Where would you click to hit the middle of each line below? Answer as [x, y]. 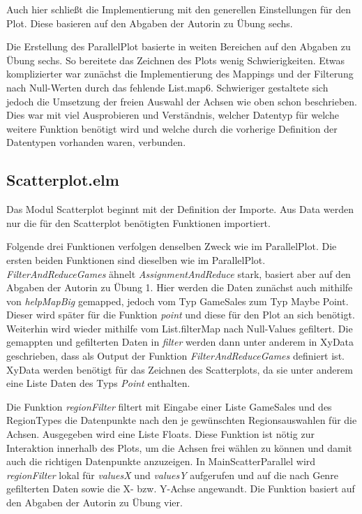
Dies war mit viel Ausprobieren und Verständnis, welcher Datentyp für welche [173, 115]
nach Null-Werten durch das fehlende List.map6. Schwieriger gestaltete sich [167, 87]
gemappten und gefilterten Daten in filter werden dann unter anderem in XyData [180, 342]
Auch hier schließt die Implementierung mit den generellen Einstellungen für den [179, 9]
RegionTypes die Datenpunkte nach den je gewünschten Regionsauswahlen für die [182, 420]
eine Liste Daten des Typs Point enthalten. [98, 383]
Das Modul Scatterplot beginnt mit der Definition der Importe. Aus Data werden [180, 209]
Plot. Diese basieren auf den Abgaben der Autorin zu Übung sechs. [150, 23]
